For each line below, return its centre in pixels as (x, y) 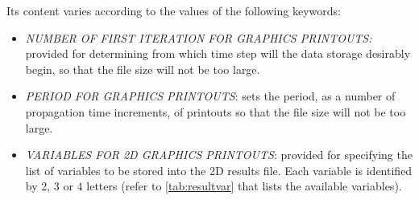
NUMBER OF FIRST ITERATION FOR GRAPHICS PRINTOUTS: (199, 37)
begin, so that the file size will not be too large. (143, 69)
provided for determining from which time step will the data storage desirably (218, 53)
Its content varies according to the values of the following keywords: (174, 10)
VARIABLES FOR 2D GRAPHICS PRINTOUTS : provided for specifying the (219, 155)
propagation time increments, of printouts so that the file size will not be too (216, 111)
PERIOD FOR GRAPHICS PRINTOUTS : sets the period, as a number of (210, 96)
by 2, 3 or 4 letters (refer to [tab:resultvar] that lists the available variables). (214, 186)
